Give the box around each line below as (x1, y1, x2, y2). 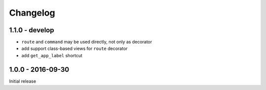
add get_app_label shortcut (21, 52, 83, 58)
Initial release (9, 78, 36, 84)
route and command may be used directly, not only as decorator (21, 39, 152, 45)
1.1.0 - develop (9, 26, 54, 34)
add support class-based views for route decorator (21, 45, 128, 51)
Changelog (9, 7, 55, 18)
